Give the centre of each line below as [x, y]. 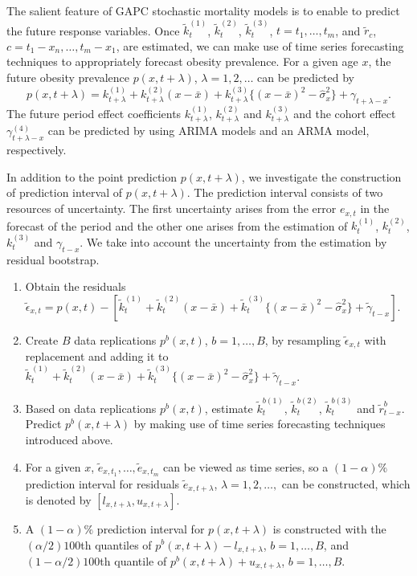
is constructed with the [329, 528]
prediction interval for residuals [102, 483]
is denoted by [58, 499]
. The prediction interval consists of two [285, 192]
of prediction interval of [64, 192]
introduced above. [69, 440]
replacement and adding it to [97, 356]
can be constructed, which [346, 483]
